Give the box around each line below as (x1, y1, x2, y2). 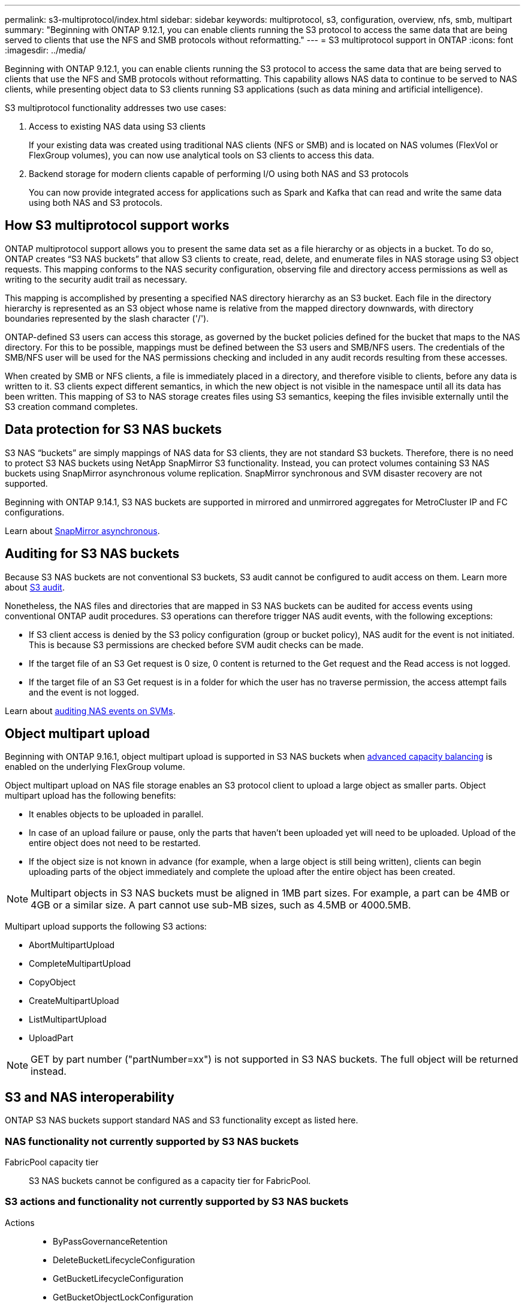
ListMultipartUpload (29, 1014, 107, 1025)
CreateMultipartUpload (29, 996, 119, 1006)
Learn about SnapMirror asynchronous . (5, 525, 160, 536)
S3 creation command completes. (5, 401, 138, 412)
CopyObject (29, 977, 76, 988)
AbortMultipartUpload (29, 940, 115, 951)
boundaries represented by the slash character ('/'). (5, 313, 209, 323)
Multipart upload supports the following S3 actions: (5, 921, 207, 932)
